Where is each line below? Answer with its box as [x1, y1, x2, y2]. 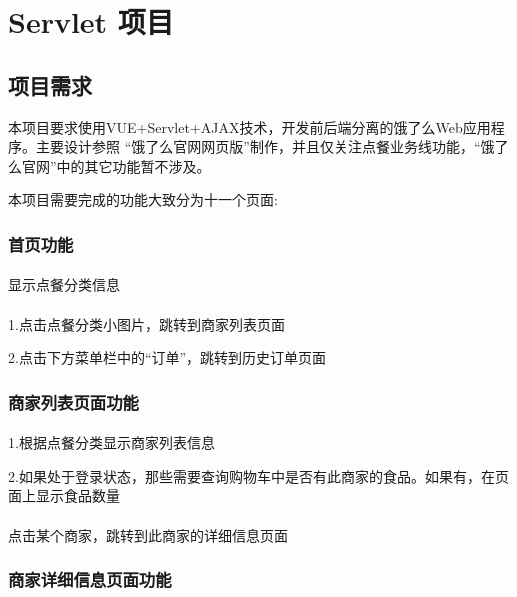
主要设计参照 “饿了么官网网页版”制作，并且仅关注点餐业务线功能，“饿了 [35, 136, 509, 157]
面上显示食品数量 [8, 485, 120, 506]
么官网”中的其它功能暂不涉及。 [8, 155, 211, 176]
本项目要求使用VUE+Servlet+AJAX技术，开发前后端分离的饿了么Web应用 [8, 116, 491, 137]
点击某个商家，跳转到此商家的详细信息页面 [8, 524, 288, 545]
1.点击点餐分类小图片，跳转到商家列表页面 [8, 313, 285, 334]
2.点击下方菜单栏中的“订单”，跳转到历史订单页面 [8, 347, 327, 368]
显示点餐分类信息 [8, 274, 120, 295]
